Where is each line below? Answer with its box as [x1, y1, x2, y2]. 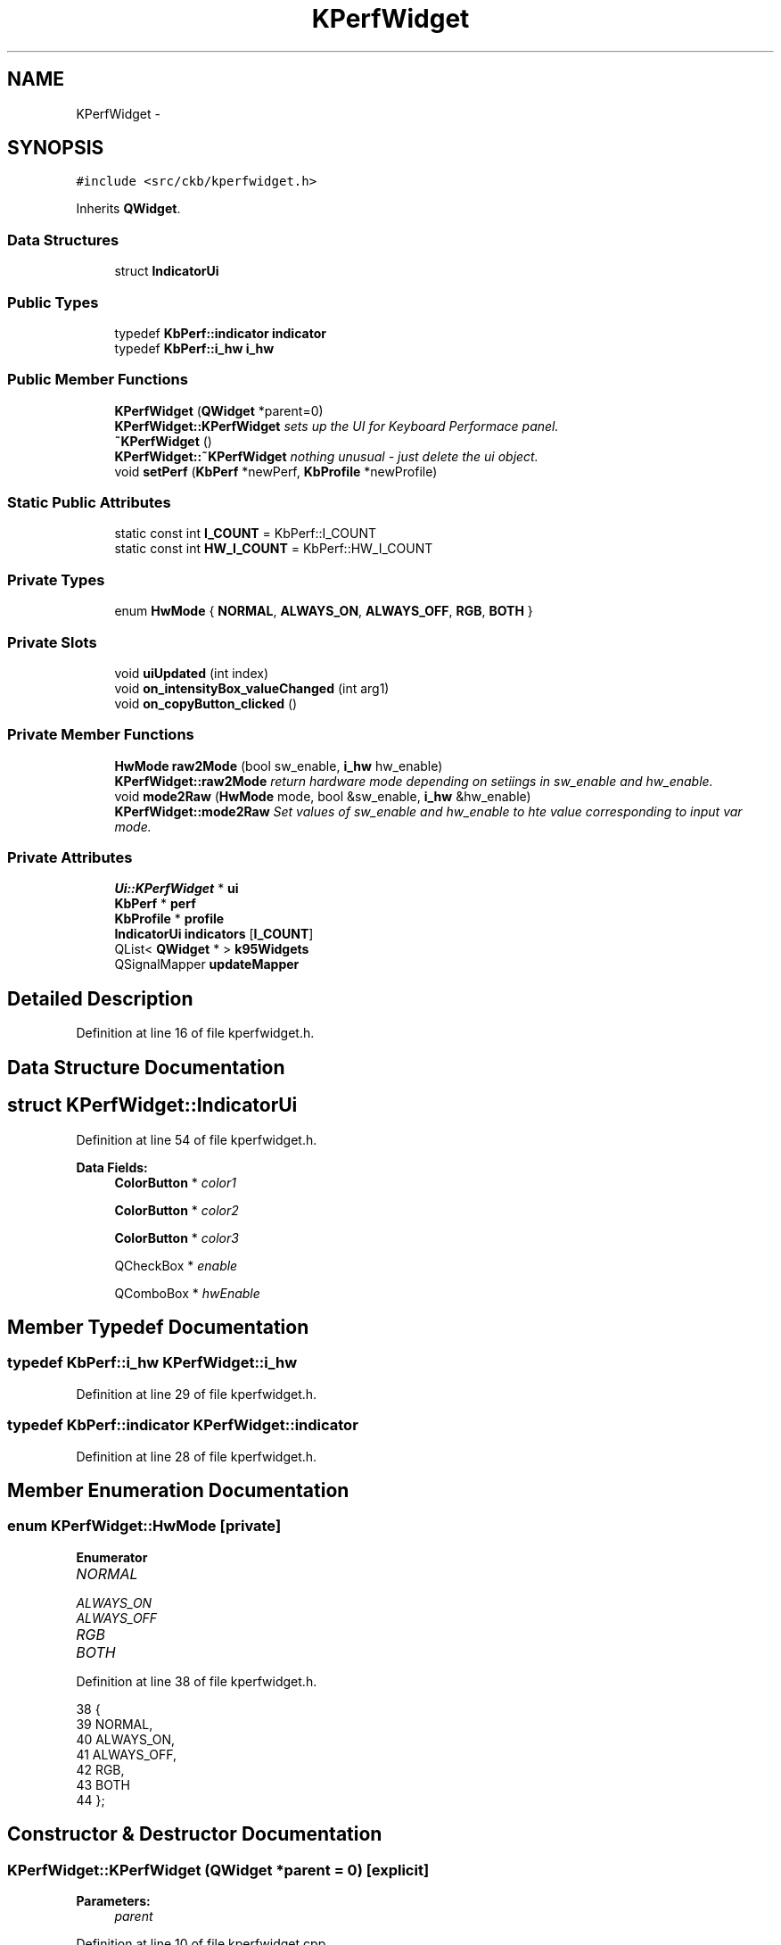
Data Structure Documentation [7, 1055, 285, 1079]
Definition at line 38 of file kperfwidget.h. [76, 1673, 317, 1689]
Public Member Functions [7, 370, 188, 389]
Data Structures [7, 230, 119, 249]
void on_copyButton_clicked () [114, 695, 298, 711]
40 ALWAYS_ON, [76, 1731, 176, 1747]
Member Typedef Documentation [7, 1315, 309, 1338]
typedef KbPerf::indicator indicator [114, 325, 326, 341]
